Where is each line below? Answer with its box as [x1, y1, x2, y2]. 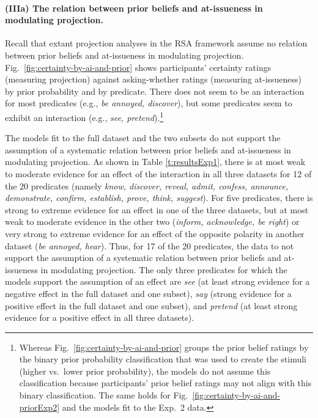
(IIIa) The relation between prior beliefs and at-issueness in [5, 1, 263, 14]
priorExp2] [19, 400, 60, 413]
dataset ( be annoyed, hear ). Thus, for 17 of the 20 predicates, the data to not [5, 239, 294, 252]
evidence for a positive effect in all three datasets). [5, 311, 194, 324]
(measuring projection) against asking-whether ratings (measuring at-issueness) [5, 73, 302, 86]
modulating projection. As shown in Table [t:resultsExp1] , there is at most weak [5, 155, 306, 168]
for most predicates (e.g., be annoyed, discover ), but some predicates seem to [5, 97, 292, 109]
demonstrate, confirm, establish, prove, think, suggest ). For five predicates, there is [5, 191, 313, 204]
